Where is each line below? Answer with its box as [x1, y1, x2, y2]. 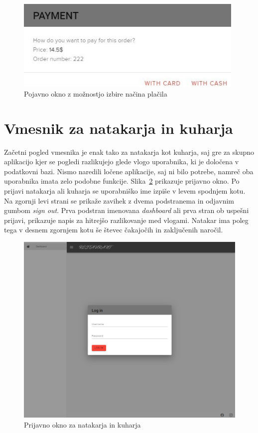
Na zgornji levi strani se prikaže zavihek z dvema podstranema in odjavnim [4, 195, 234, 206]
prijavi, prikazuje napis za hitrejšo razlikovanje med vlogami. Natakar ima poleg [4, 215, 249, 225]
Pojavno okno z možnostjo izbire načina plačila [24, 88, 167, 99]
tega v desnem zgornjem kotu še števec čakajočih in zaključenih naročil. [4, 224, 223, 235]
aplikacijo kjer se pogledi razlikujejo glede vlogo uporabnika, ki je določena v [4, 156, 239, 167]
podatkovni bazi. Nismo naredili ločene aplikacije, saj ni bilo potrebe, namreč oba [4, 166, 254, 176]
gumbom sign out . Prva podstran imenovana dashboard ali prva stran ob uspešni [4, 205, 249, 216]
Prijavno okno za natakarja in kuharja [24, 419, 141, 430]
